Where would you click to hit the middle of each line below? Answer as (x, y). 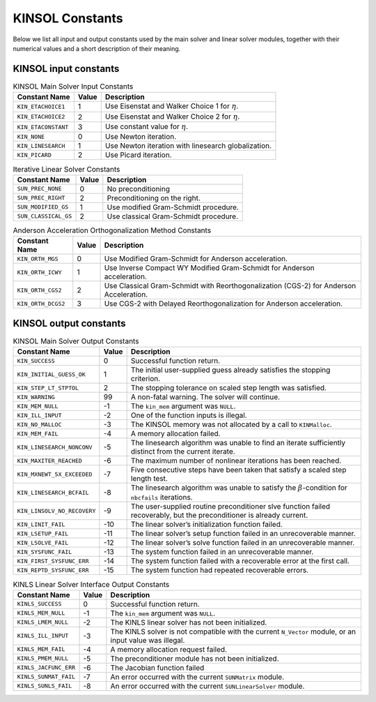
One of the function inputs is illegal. (189, 415)
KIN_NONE (31, 136)
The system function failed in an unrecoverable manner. (222, 552)
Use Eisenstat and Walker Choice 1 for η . (172, 106)
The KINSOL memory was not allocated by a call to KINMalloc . (231, 424)
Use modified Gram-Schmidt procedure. (173, 207)
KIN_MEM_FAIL (38, 434)
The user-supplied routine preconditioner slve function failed (230, 507)
